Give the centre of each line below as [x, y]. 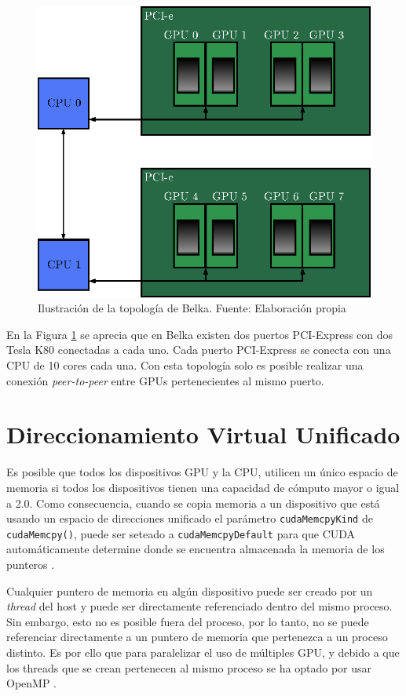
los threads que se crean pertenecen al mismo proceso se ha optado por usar [189, 667]
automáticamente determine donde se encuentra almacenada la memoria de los [196, 549]
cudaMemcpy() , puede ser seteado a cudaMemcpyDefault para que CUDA [181, 533]
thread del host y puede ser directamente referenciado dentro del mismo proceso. [199, 606]
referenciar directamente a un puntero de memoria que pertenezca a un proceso [197, 637]
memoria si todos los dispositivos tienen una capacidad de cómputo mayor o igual [203, 487]
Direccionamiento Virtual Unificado [203, 434]
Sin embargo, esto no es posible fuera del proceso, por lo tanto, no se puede [188, 621]
